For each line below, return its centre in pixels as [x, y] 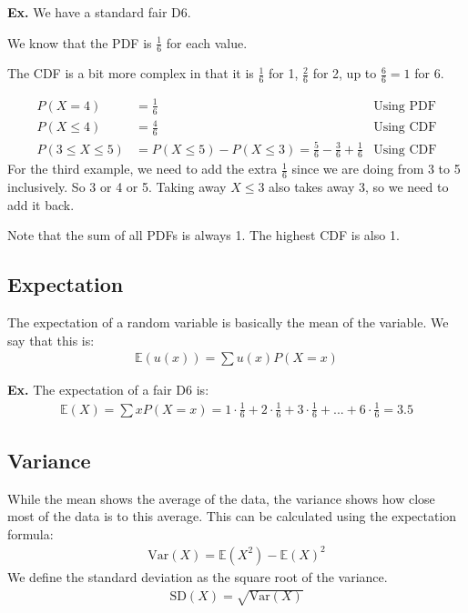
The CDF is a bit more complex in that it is [131, 73]
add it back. [41, 204]
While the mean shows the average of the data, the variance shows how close [221, 498]
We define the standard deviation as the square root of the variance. [198, 576]
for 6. [429, 73]
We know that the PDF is [80, 42]
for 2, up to [345, 73]
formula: [31, 533]
